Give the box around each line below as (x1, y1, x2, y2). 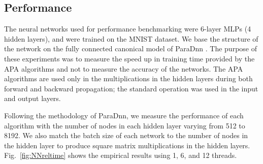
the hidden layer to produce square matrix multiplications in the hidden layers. (4, 140, 250, 150)
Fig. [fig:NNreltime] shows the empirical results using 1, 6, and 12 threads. (4, 150, 237, 160)
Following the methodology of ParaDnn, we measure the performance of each (4, 110, 244, 120)
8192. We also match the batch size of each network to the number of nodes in (4, 130, 248, 141)
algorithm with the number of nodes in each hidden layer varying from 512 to (4, 120, 245, 130)
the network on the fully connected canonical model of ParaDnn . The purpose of (4, 43, 257, 54)
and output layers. (4, 93, 61, 104)
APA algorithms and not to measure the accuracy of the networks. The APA (4, 63, 243, 74)
